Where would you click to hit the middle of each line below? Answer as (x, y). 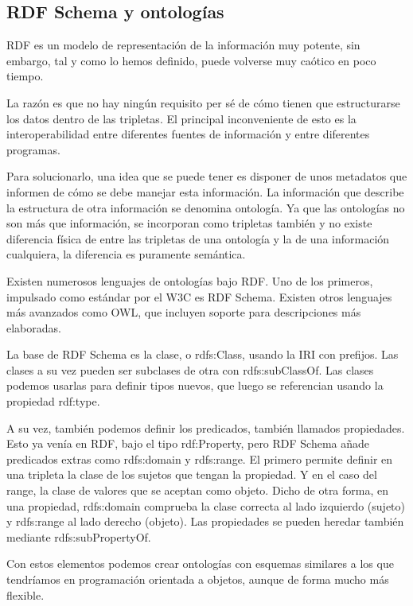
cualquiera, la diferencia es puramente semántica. (126, 254)
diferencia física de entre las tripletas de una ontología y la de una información (198, 238)
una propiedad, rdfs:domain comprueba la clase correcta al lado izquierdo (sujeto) (206, 505)
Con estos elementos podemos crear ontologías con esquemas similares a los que (200, 563)
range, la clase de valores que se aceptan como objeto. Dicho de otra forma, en (198, 490)
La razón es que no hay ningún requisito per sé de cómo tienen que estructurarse (203, 102)
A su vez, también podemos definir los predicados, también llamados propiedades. (206, 427)
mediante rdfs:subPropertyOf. (79, 536)
